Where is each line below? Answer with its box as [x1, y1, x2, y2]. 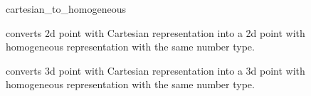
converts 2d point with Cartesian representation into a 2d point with [6, 25, 305, 40]
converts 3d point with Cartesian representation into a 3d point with [6, 63, 305, 78]
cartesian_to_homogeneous [6, 1, 126, 16]
